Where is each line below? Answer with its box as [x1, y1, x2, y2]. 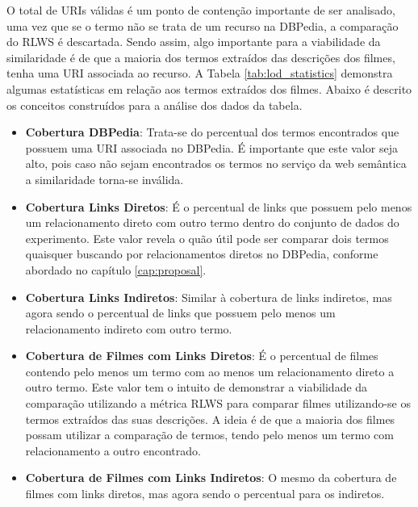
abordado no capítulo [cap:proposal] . [25, 261, 207, 278]
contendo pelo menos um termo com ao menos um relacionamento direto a [25, 362, 395, 379]
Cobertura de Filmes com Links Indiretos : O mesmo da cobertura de [25, 469, 397, 486]
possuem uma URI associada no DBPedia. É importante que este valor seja [25, 139, 398, 156]
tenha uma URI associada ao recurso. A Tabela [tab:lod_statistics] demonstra [6, 65, 393, 82]
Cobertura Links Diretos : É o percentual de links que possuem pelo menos [25, 198, 412, 215]
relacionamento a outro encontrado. [25, 442, 201, 459]
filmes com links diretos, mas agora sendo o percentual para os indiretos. [25, 485, 385, 502]
